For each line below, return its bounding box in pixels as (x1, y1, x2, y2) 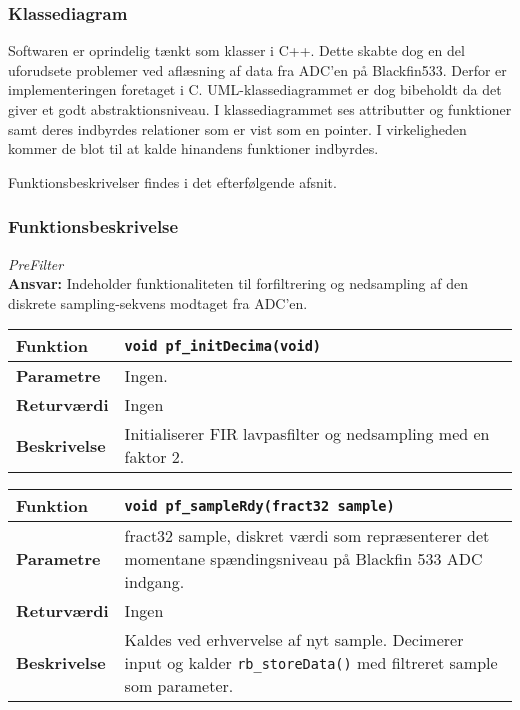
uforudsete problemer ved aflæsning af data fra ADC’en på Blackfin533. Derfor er (8, 59, 507, 80)
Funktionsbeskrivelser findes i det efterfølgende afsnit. (8, 171, 337, 192)
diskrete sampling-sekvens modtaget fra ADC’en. (8, 292, 308, 313)
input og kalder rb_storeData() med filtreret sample (124, 651, 498, 675)
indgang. (124, 570, 185, 594)
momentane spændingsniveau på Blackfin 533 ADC (124, 547, 483, 571)
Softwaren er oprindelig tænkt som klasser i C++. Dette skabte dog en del (8, 40, 465, 61)
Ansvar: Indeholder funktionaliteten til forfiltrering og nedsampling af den (8, 273, 468, 294)
